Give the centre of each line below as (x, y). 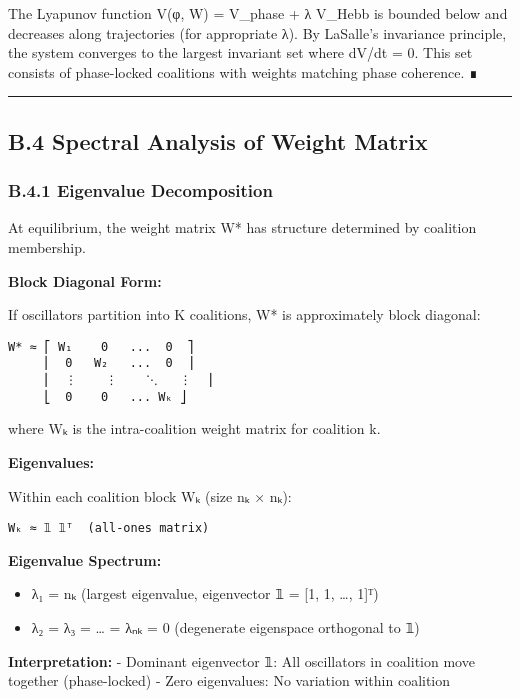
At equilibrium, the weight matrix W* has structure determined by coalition (242, 227)
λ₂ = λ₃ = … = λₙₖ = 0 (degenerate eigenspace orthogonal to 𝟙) (225, 627)
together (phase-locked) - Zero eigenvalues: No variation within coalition (229, 680)
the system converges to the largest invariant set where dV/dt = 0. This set (240, 52)
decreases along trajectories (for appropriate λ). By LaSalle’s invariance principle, (257, 32)
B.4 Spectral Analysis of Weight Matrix (218, 140)
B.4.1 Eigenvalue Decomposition (140, 190)
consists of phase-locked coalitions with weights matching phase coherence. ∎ (243, 71)
